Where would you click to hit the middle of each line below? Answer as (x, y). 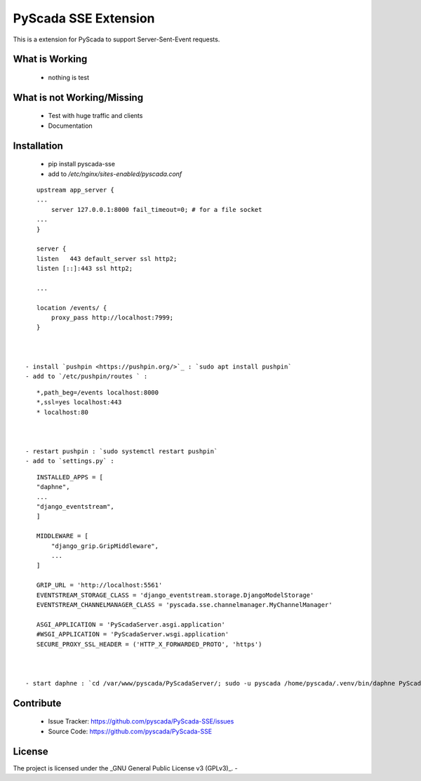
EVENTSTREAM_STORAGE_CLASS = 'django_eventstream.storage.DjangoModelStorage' (175, 595)
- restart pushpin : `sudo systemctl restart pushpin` (122, 452)
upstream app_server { (75, 190)
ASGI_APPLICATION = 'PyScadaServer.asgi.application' (131, 624)
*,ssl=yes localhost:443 (79, 402)
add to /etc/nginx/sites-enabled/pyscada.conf (115, 174)
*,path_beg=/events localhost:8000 (98, 392)
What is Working (50, 59)
